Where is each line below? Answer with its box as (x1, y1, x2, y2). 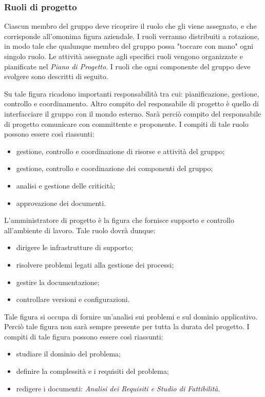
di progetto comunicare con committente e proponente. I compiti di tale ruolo (4, 118, 249, 129)
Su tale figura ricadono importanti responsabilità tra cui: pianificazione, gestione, (4, 88, 259, 99)
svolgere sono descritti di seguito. (4, 71, 108, 82)
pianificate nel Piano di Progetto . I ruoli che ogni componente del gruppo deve (4, 61, 251, 71)
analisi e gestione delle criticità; (16, 180, 116, 191)
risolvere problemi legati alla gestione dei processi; (16, 259, 174, 270)
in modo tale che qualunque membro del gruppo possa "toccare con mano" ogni (4, 41, 254, 51)
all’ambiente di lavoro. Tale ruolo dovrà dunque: (4, 224, 156, 235)
